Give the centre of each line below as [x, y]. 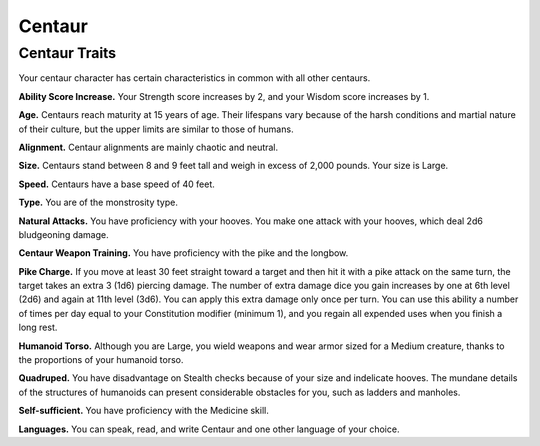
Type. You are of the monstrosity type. [98, 202]
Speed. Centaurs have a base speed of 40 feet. [116, 184]
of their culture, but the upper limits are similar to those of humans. [156, 129]
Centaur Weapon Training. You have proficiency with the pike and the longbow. [183, 253]
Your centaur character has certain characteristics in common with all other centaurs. [194, 78]
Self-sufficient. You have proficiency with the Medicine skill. [144, 411]
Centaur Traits [67, 53]
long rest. [38, 327]
